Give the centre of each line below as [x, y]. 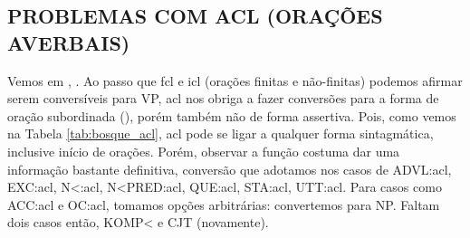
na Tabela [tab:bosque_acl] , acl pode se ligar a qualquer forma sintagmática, [221, 133]
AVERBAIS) [69, 42]
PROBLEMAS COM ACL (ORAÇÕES [195, 16]
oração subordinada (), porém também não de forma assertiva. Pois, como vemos [232, 115]
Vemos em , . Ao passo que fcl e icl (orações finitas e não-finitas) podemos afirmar [235, 80]
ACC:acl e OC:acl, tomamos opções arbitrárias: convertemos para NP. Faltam [224, 204]
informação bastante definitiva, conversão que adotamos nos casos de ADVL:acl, [230, 169]
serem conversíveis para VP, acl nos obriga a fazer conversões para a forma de [223, 98]
